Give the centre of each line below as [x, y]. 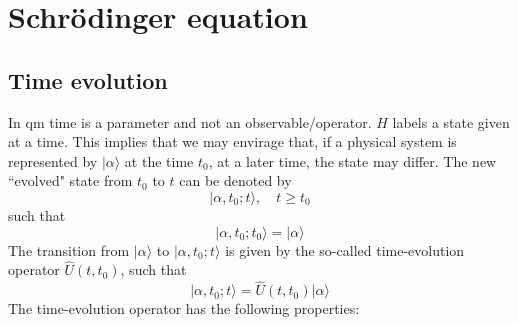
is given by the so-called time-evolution [345, 249]
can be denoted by [235, 180]
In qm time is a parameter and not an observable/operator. [190, 121]
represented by [53, 160]
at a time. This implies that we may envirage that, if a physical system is [232, 141]
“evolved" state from [70, 180]
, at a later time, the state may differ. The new [352, 160]
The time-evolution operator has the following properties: [184, 308]
